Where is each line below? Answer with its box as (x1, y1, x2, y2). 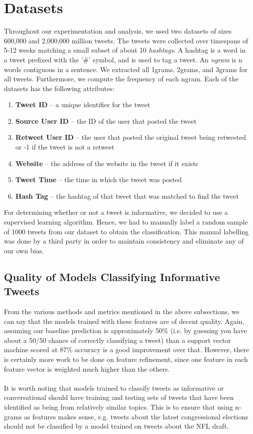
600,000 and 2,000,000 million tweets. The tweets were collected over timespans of (4, 35, 248, 45)
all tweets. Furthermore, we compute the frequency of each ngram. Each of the (4, 74, 239, 84)
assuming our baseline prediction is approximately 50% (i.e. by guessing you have (4, 325, 247, 336)
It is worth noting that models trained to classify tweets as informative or (4, 382, 224, 393)
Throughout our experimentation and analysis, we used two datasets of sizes (4, 26, 232, 36)
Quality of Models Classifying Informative (4, 269, 220, 284)
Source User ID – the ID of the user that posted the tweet (15, 115, 197, 126)
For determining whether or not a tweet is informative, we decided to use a (4, 207, 228, 217)
